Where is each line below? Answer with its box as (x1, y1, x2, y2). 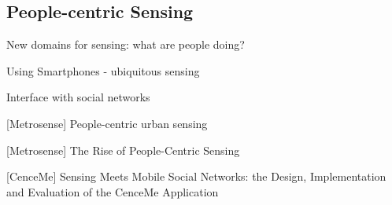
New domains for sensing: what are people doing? (6, 36, 245, 53)
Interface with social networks (6, 89, 150, 105)
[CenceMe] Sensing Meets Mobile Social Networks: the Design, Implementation (6, 168, 386, 185)
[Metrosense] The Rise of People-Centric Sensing (6, 141, 240, 158)
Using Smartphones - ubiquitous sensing (6, 62, 200, 79)
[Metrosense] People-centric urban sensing (6, 115, 208, 131)
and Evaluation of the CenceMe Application (6, 183, 219, 200)
